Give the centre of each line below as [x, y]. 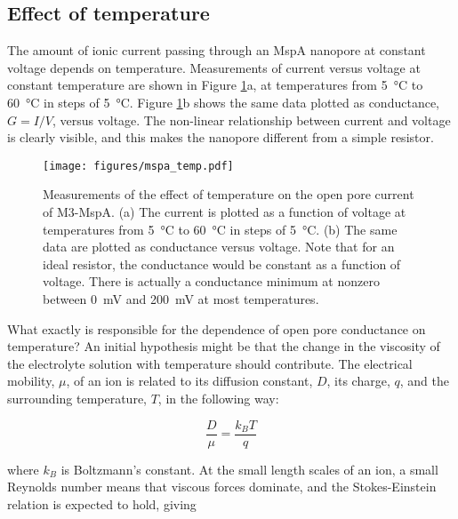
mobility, [31, 381]
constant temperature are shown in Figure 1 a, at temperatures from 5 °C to [215, 85]
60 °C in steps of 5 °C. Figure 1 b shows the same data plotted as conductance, [223, 102]
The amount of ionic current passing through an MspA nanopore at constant [217, 50]
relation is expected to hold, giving [102, 503]
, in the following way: [218, 398]
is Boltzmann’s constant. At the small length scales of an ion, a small [249, 469]
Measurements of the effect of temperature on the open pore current [229, 194]
